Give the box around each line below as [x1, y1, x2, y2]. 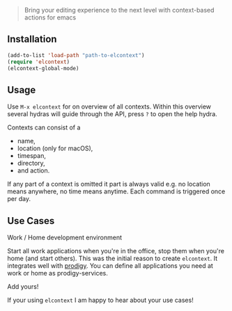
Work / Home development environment [7, 233, 122, 242]
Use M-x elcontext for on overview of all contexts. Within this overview [7, 102, 211, 111]
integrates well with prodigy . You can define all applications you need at [7, 262, 214, 270]
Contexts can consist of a [7, 123, 81, 131]
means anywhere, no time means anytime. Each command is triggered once [7, 187, 226, 196]
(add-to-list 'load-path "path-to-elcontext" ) [7, 51, 145, 58]
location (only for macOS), [17, 144, 93, 152]
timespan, [17, 152, 47, 160]
